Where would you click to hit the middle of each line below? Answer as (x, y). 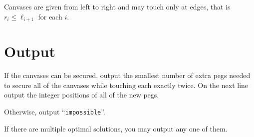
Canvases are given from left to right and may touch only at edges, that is (117, 6)
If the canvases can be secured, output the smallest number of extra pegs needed (127, 75)
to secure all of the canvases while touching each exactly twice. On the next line (126, 85)
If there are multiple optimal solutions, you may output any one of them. (116, 128)
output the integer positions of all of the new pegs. (82, 95)
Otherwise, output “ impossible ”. (55, 111)
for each (50, 16)
